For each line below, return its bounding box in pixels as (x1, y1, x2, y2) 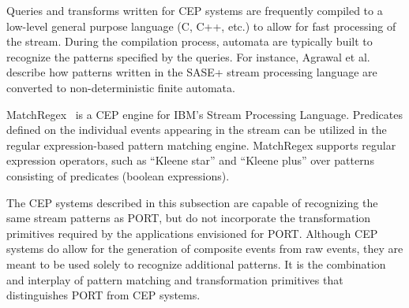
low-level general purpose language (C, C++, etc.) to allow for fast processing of (6, 17, 396, 34)
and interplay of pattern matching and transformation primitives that (6, 271, 343, 288)
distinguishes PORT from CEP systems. (6, 287, 201, 303)
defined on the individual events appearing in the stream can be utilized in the (6, 121, 387, 138)
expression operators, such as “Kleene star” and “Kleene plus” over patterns (6, 152, 374, 169)
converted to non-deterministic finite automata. (6, 79, 235, 95)
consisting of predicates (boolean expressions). (6, 167, 230, 184)
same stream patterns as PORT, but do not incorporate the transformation (6, 210, 371, 226)
